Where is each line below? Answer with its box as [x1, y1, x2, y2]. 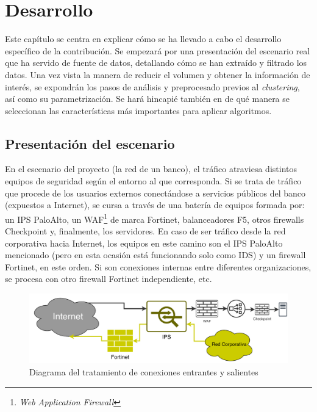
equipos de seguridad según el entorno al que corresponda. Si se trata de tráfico [5, 175, 302, 187]
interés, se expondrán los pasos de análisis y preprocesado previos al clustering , [5, 80, 300, 93]
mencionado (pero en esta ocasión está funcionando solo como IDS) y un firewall [5, 248, 306, 261]
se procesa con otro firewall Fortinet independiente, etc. [5, 272, 212, 285]
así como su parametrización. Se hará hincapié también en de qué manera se [5, 92, 290, 105]
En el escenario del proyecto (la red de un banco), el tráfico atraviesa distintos [5, 162, 297, 175]
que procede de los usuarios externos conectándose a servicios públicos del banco [5, 186, 306, 199]
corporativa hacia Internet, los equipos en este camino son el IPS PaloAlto [5, 236, 283, 249]
